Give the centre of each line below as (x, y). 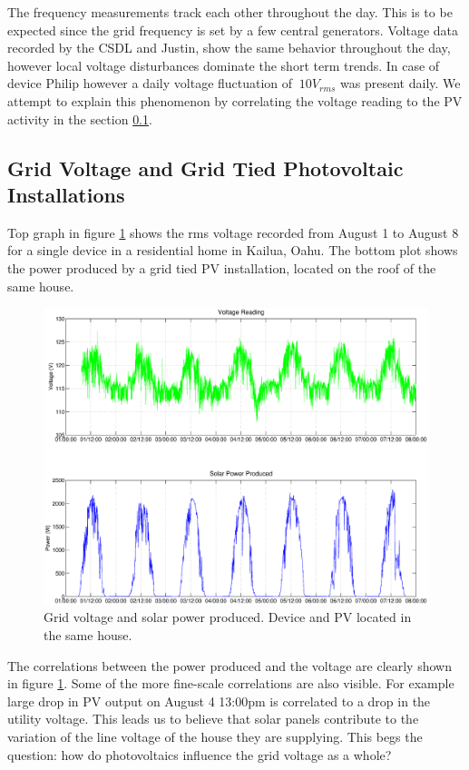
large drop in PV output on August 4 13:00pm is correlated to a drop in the (219, 701)
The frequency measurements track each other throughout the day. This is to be (230, 12)
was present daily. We (401, 83)
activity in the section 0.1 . (80, 118)
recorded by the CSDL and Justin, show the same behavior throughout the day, (229, 48)
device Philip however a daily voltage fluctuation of (150, 83)
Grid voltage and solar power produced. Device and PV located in (228, 617)
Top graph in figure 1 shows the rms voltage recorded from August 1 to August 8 (233, 232)
